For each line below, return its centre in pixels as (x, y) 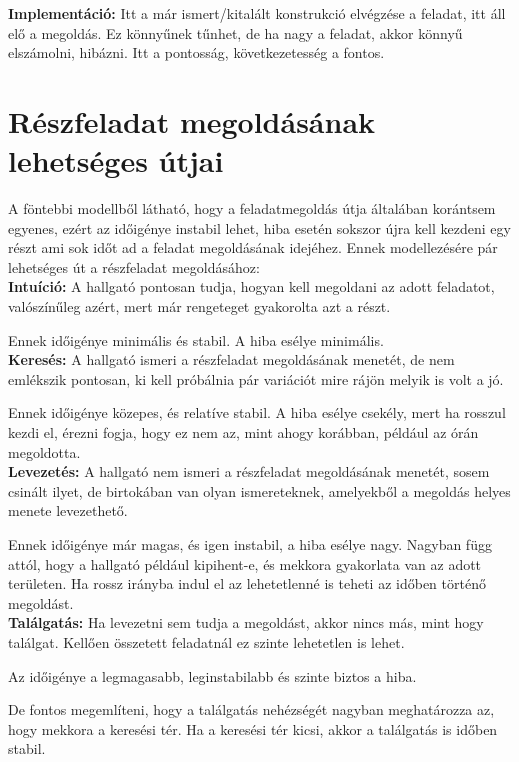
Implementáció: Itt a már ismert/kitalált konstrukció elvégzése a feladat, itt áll (257, 13)
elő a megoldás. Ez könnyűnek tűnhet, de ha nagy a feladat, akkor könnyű (235, 32)
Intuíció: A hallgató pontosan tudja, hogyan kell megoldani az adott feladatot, (251, 286)
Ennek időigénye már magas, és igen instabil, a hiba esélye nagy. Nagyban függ (250, 544)
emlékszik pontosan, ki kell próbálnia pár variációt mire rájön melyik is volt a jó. (256, 378)
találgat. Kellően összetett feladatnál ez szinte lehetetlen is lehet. (206, 641)
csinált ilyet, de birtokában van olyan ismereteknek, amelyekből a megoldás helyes (259, 490)
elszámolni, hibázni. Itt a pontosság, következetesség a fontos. (196, 52)
